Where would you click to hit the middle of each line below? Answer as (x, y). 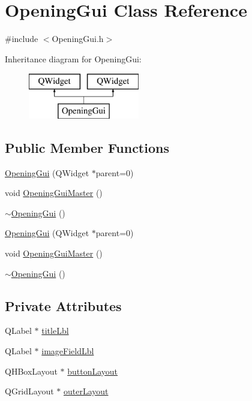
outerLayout (86, 391)
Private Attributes (63, 305)
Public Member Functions (87, 147)
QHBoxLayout (31, 371)
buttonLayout (93, 371)
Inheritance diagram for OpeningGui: (73, 58)
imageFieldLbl (68, 351)
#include (22, 39)
